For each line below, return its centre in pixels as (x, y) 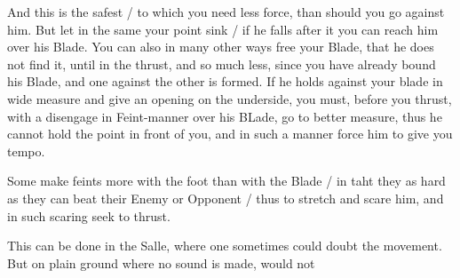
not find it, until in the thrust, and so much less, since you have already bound (222, 64)
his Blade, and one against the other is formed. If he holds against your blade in (225, 81)
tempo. (26, 151)
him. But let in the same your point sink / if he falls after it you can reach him (223, 29)
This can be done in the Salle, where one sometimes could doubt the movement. (225, 246)
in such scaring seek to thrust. (89, 215)
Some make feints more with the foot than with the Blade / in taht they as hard (226, 181)
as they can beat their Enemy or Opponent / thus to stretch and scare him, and (226, 198)
